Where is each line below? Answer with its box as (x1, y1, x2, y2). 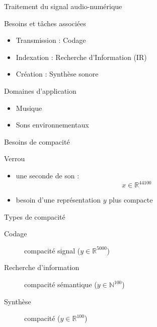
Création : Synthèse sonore (16, 69, 99, 79)
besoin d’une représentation (16, 194, 101, 205)
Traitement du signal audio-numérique (4, 1, 122, 11)
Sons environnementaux (16, 119, 89, 130)
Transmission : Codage (16, 35, 86, 45)
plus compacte (109, 194, 153, 205)
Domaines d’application (4, 85, 76, 96)
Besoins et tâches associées (4, 18, 86, 28)
